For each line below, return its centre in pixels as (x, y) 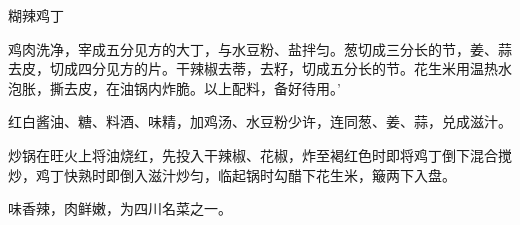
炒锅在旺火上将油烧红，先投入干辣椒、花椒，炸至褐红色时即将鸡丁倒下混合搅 (260, 154)
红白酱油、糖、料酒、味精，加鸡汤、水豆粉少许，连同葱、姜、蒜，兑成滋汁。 (260, 121)
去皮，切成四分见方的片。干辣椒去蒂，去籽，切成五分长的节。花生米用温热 (253, 68)
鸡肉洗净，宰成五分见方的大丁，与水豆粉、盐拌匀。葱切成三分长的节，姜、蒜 (260, 48)
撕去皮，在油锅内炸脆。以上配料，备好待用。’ (195, 87)
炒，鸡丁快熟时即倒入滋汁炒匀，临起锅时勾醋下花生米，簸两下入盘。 (232, 174)
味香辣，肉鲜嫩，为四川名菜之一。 (120, 208)
